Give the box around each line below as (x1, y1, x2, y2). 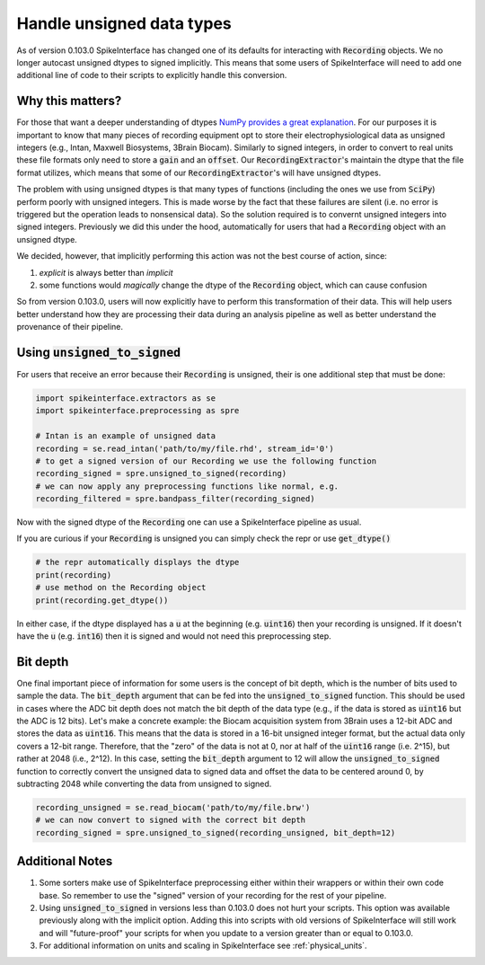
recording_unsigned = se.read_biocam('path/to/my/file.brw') (35, 802, 311, 813)
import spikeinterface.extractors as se (35, 393, 216, 403)
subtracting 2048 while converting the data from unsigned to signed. (16, 778, 272, 790)
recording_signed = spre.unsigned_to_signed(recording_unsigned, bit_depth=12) (35, 828, 396, 837)
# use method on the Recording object (35, 582, 207, 593)
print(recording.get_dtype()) (35, 595, 169, 606)
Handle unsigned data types (16, 13, 233, 33)
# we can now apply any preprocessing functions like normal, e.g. (35, 481, 339, 491)
